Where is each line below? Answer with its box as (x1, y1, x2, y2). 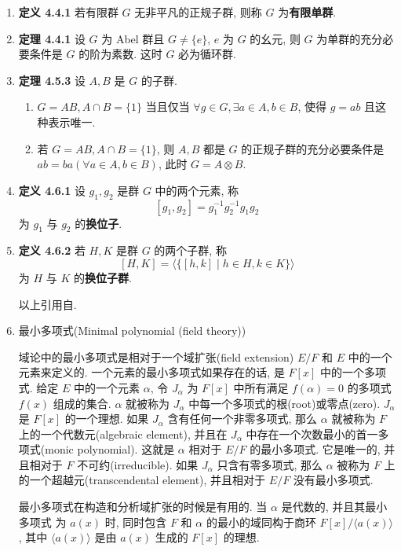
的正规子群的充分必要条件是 (241, 140, 385, 156)
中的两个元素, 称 (155, 182, 239, 198)
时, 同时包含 (104, 513, 167, 530)
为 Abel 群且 (101, 30, 165, 46)
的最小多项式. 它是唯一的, (250, 441, 381, 457)
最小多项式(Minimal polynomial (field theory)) (18, 322, 246, 339)
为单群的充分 (316, 30, 383, 46)
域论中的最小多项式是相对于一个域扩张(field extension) (18, 348, 294, 365)
